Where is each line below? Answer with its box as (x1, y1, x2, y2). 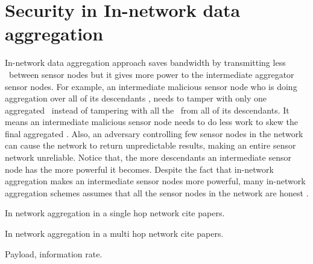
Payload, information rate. (5, 247, 103, 260)
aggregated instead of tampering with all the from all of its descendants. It (5, 103, 289, 116)
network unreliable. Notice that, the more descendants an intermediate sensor (5, 151, 291, 164)
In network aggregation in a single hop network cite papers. (5, 207, 225, 219)
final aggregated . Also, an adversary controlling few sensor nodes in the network (5, 127, 303, 140)
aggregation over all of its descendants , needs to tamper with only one (5, 92, 267, 105)
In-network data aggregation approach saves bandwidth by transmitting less (5, 56, 286, 69)
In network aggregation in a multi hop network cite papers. (5, 227, 224, 240)
